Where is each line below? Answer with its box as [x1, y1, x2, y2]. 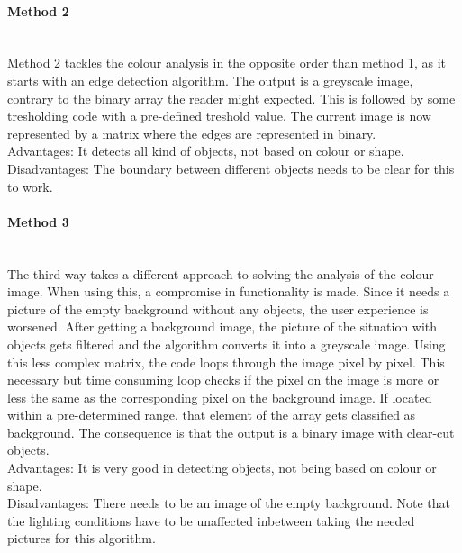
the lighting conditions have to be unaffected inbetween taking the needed [7, 511, 415, 530]
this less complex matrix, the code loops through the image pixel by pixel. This [7, 352, 445, 371]
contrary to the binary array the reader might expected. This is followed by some [7, 88, 456, 107]
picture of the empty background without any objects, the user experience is [7, 299, 429, 318]
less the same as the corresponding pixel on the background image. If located [7, 387, 432, 406]
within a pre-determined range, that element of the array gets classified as [7, 405, 416, 424]
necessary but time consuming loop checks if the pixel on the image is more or [7, 370, 439, 389]
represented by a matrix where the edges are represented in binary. [7, 123, 376, 142]
